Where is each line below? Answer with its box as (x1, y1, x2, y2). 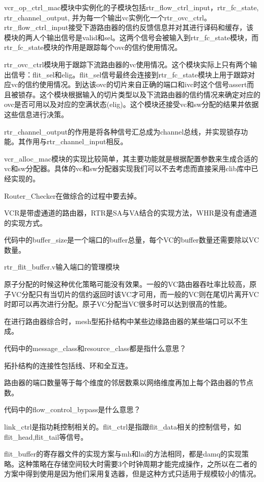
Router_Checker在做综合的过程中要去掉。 (4, 190, 141, 201)
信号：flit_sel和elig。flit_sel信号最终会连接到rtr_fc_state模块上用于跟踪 (11, 69, 248, 79)
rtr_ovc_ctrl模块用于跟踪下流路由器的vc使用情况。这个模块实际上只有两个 (4, 59, 250, 69)
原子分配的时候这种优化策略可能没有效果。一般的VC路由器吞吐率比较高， (4, 279, 250, 289)
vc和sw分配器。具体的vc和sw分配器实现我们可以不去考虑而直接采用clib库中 (4, 163, 251, 174)
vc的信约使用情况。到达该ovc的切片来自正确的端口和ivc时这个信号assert (11, 79, 247, 90)
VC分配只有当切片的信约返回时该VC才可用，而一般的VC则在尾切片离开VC (11, 288, 259, 299)
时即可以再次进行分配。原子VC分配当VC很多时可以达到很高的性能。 (4, 299, 231, 309)
